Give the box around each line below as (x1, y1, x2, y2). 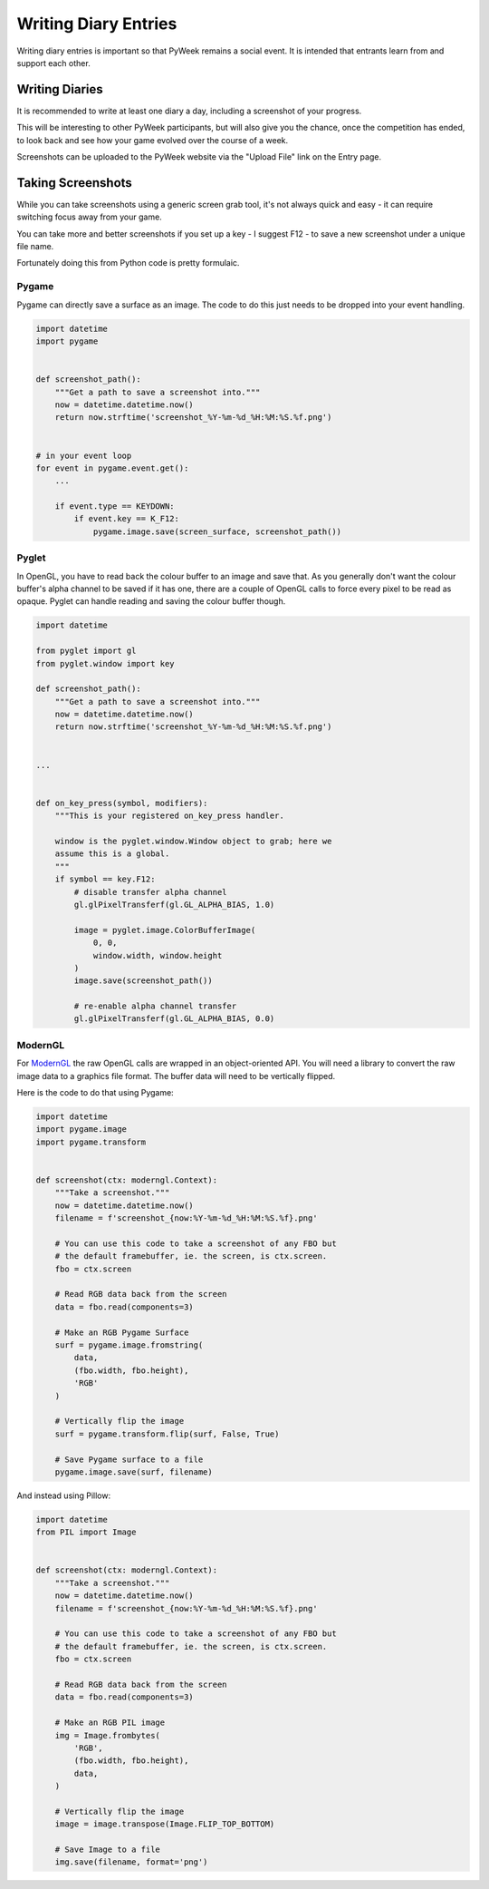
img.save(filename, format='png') (54, 1857, 208, 1867)
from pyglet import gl (35, 646, 137, 657)
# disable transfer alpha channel (73, 887, 227, 897)
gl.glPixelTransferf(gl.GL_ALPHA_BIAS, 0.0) (73, 1014, 275, 1024)
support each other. (16, 57, 91, 68)
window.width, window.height (92, 950, 223, 960)
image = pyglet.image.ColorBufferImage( (73, 925, 256, 935)
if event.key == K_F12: (73, 513, 180, 524)
